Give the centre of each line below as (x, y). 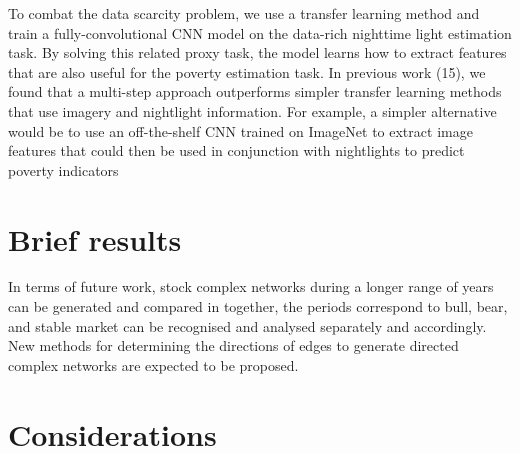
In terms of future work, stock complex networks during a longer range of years (251, 286)
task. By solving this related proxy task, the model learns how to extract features (257, 52)
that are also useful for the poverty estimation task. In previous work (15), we (247, 71)
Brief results (95, 238)
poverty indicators (63, 169)
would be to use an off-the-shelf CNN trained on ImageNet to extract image (240, 130)
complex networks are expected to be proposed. (153, 364)
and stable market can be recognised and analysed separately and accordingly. (247, 325)
